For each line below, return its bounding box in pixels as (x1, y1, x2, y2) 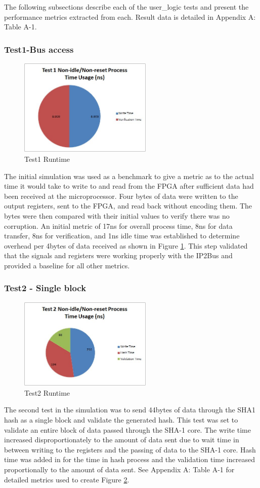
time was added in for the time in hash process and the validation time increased (4, 454, 255, 465)
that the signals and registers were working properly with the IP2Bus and (4, 250, 233, 261)
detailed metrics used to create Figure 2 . (4, 474, 129, 484)
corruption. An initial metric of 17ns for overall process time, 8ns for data (4, 220, 233, 231)
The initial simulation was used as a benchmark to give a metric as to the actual (4, 170, 254, 181)
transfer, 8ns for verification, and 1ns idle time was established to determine (4, 230, 240, 241)
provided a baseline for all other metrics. (4, 260, 130, 270)
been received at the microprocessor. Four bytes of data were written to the (4, 190, 238, 201)
